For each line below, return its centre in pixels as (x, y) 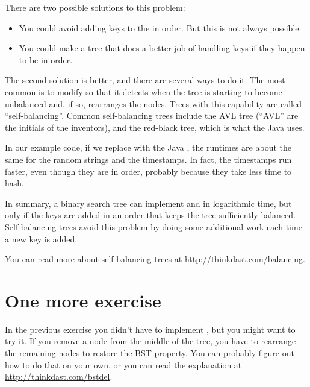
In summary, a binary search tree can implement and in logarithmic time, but (148, 203)
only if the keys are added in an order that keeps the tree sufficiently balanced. (150, 215)
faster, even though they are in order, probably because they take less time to (148, 171)
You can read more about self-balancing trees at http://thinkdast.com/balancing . (155, 259)
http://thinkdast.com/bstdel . (59, 376)
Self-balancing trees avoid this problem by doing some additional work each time (153, 226)
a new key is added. (41, 238)
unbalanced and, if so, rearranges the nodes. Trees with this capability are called (153, 103)
